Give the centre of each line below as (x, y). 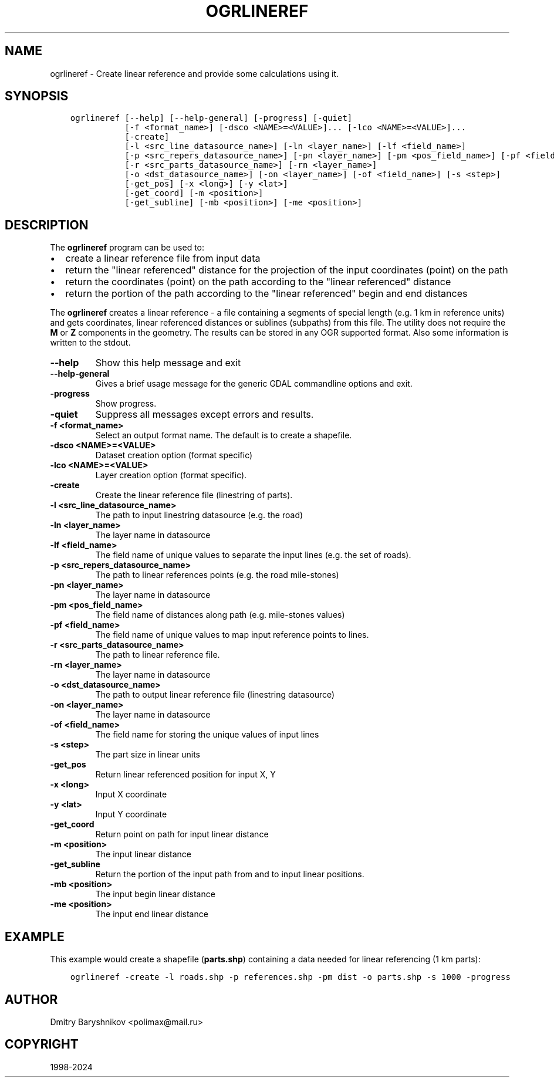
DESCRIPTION (47, 225)
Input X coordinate (131, 794)
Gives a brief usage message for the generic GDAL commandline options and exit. (254, 384)
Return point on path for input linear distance (182, 834)
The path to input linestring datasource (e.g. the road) (199, 515)
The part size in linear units (148, 755)
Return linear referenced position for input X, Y (185, 775)
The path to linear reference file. (158, 655)
